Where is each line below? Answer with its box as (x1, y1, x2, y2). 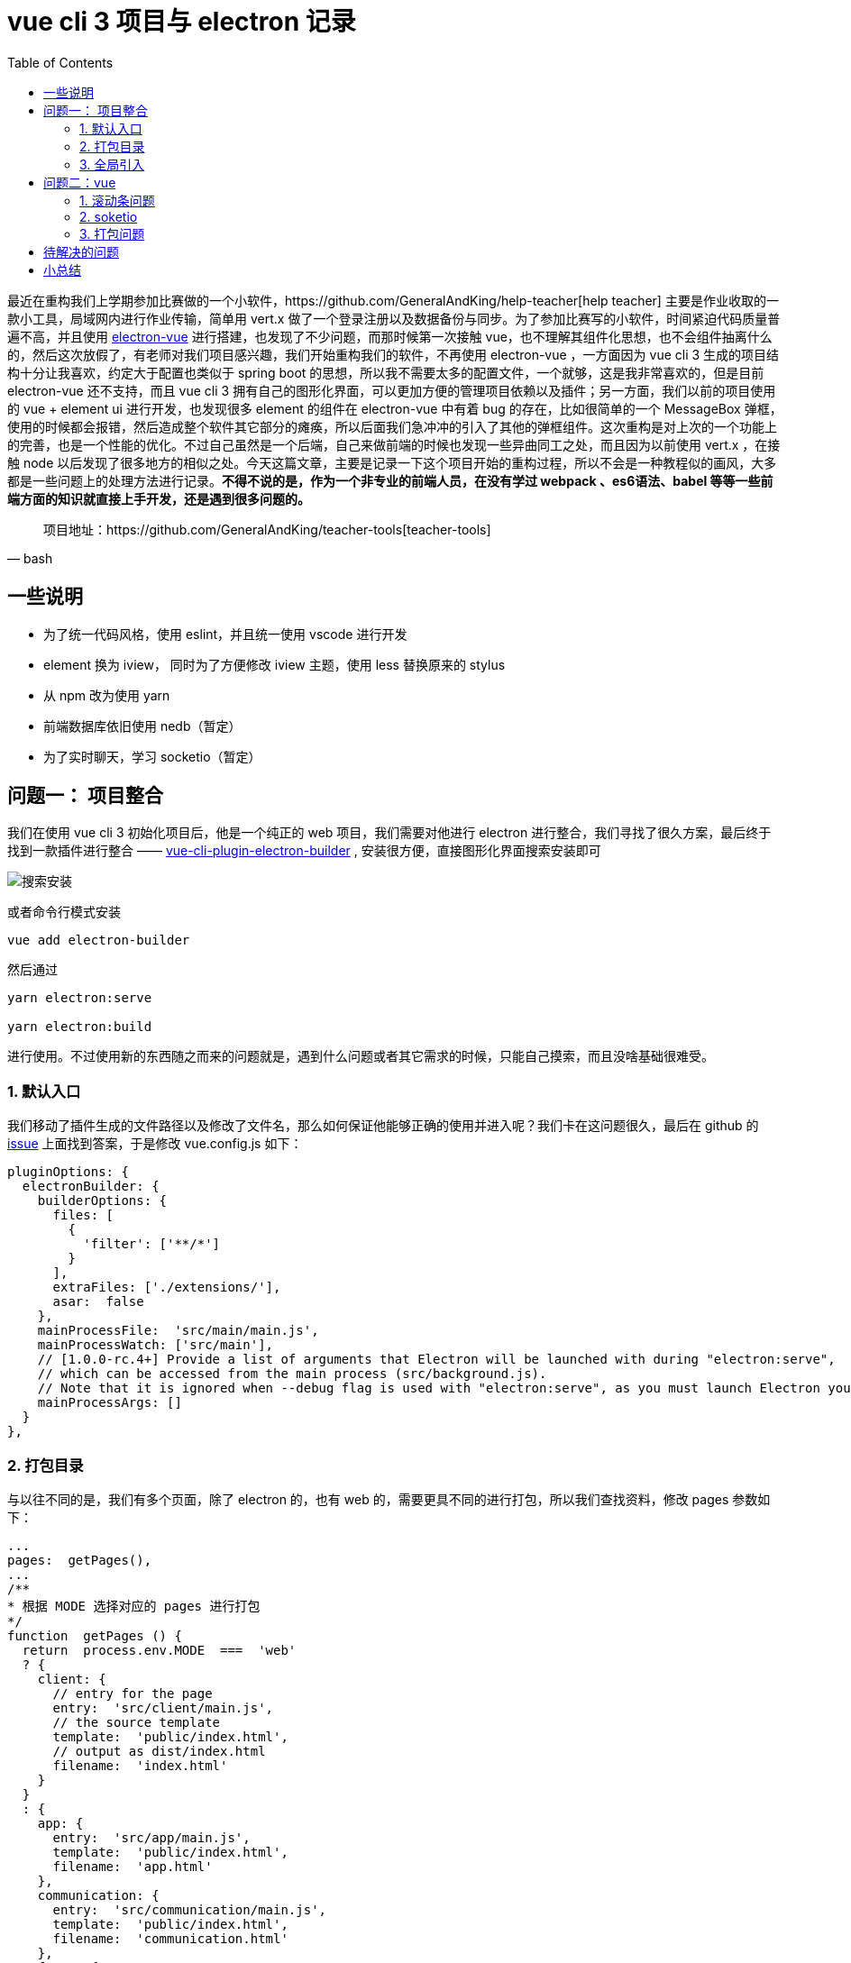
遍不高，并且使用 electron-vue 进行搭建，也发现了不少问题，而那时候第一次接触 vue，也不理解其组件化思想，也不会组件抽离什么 (7, 328, 773, 344)
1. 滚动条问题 (79, 192, 155, 208)
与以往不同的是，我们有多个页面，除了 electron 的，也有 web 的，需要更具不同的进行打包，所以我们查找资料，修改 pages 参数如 (7, 1491, 771, 1507)
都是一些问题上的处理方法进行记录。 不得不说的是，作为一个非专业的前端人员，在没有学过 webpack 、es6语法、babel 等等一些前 (7, 472, 773, 488)
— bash (7, 550, 53, 566)
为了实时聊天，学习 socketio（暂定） (43, 748, 261, 764)
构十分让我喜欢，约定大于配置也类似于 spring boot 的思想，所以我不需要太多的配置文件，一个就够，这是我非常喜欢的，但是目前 (7, 364, 764, 380)
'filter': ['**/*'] (83, 1237, 221, 1252)
